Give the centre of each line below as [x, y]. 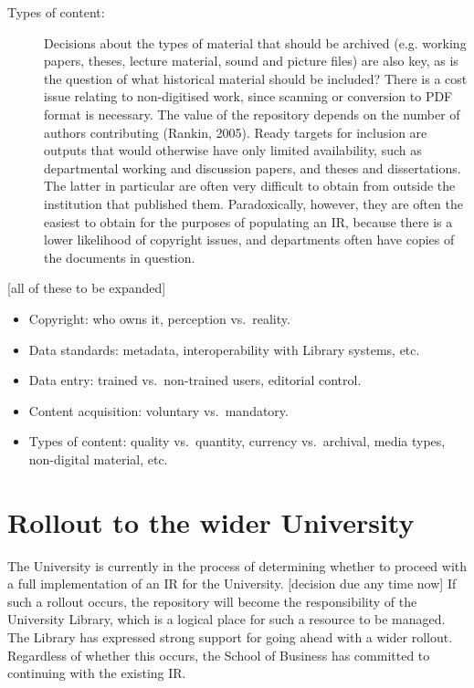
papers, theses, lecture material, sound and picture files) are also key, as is [251, 61]
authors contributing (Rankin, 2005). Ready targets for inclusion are [236, 132]
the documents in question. [120, 257]
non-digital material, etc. [98, 459]
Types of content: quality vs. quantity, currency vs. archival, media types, [237, 441]
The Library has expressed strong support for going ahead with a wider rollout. [230, 636]
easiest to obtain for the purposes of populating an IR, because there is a [248, 221]
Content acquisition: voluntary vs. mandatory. [158, 410]
